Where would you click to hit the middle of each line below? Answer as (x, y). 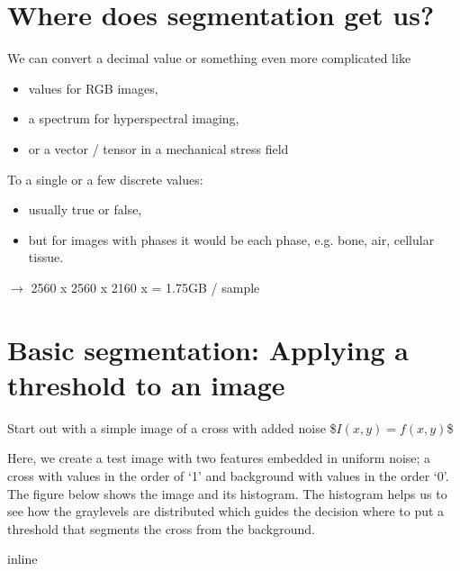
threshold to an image (146, 384)
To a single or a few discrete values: (105, 179)
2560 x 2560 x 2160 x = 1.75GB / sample (145, 287)
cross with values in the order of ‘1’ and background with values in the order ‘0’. (228, 475)
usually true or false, (85, 209)
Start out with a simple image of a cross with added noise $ (172, 427)
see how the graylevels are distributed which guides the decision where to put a (226, 511)
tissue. (46, 257)
